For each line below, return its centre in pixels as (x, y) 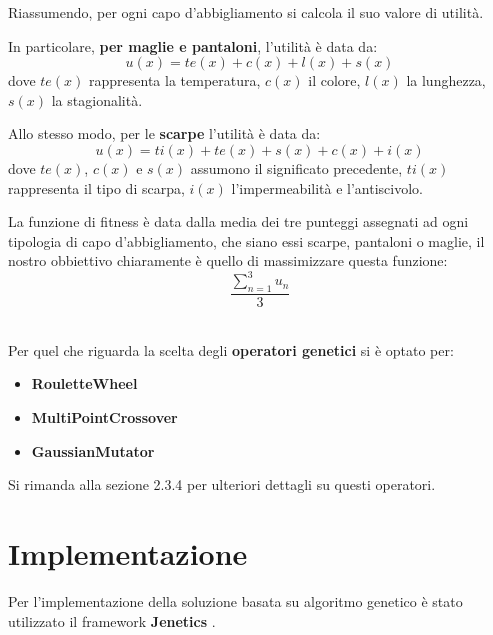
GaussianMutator (93, 450)
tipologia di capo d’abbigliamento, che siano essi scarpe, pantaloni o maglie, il (246, 240)
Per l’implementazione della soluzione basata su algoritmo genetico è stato (235, 600)
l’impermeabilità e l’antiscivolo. (327, 187)
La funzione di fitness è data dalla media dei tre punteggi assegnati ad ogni (238, 221)
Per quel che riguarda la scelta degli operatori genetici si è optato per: (231, 349)
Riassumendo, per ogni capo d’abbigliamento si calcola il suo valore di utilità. (246, 12)
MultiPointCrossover (104, 417)
